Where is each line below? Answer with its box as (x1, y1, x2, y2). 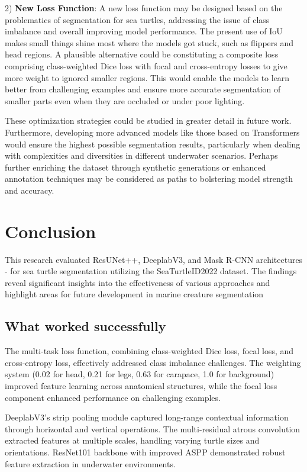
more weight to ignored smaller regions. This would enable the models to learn (5, 71, 290, 84)
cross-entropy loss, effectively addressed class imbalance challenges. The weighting (5, 356, 301, 368)
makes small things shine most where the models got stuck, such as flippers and (5, 36, 294, 49)
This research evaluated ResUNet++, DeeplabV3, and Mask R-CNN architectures (5, 253, 303, 265)
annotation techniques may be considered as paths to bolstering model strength (5, 172, 293, 185)
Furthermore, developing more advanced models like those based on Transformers (5, 126, 300, 138)
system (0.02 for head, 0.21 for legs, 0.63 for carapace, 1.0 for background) (5, 368, 274, 380)
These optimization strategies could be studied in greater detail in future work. (5, 114, 292, 127)
